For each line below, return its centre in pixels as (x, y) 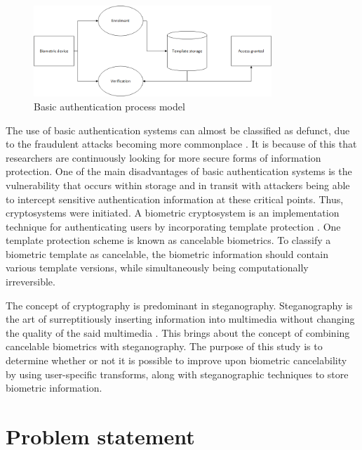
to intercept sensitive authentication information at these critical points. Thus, (175, 199)
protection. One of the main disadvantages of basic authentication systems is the (179, 171)
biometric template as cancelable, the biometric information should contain (167, 253)
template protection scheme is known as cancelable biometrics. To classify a (168, 240)
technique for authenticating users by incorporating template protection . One (173, 226)
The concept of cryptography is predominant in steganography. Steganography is (179, 305)
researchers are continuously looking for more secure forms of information (163, 157)
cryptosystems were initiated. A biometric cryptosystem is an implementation (173, 213)
